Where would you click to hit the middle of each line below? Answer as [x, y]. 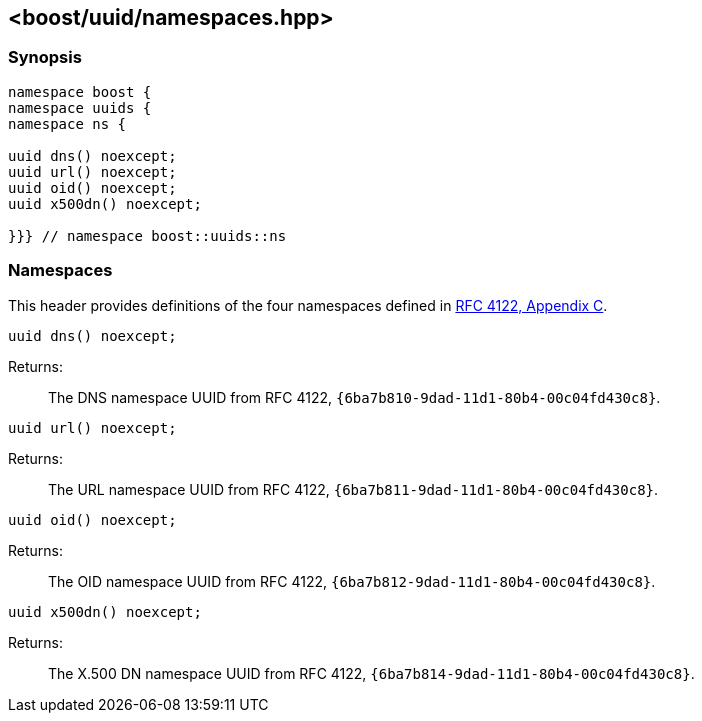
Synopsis [45, 57]
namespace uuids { [80, 107]
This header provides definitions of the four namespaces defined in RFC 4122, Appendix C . [308, 305]
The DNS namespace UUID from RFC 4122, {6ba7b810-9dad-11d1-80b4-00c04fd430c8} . [354, 397]
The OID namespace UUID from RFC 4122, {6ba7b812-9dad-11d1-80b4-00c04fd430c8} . [352, 581]
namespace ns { [67, 123]
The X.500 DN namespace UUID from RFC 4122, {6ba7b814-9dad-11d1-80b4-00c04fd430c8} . [371, 673]
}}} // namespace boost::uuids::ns [147, 235]
